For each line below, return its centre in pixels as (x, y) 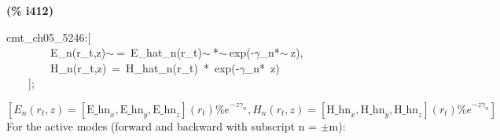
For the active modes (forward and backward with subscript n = (162, 125)
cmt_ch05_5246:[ (49, 37)
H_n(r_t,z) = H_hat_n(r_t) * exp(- (145, 67)
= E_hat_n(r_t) (159, 52)
